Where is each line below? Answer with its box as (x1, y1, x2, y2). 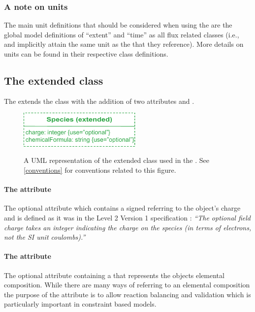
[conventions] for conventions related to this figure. (24, 165, 176, 175)
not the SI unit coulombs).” (4, 232, 86, 242)
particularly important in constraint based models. (4, 299, 157, 309)
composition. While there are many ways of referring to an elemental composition (4, 280, 250, 290)
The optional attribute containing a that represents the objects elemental (4, 270, 224, 280)
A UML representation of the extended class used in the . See (24, 155, 209, 165)
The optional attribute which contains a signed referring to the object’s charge (4, 203, 241, 213)
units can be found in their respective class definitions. (4, 49, 168, 59)
